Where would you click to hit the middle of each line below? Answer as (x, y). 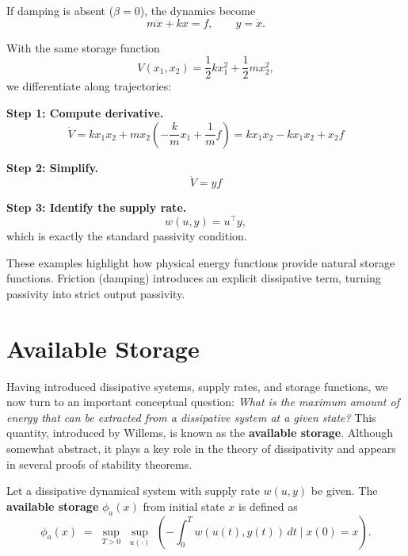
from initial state (184, 506)
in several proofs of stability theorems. (99, 464)
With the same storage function (83, 47)
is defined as (268, 506)
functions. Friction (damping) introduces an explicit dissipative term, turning (194, 278)
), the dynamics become (198, 10)
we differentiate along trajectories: (89, 86)
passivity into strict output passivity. (96, 293)
